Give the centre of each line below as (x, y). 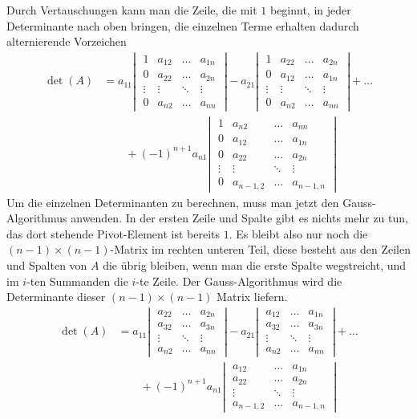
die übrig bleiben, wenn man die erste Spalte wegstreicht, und (255, 265)
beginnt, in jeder (310, 10)
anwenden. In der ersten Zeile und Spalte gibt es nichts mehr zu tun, (239, 218)
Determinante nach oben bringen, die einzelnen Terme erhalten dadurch (183, 25)
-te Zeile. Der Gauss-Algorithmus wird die (239, 281)
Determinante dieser (56, 297)
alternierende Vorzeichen (67, 41)
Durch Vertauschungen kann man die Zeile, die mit (132, 10)
